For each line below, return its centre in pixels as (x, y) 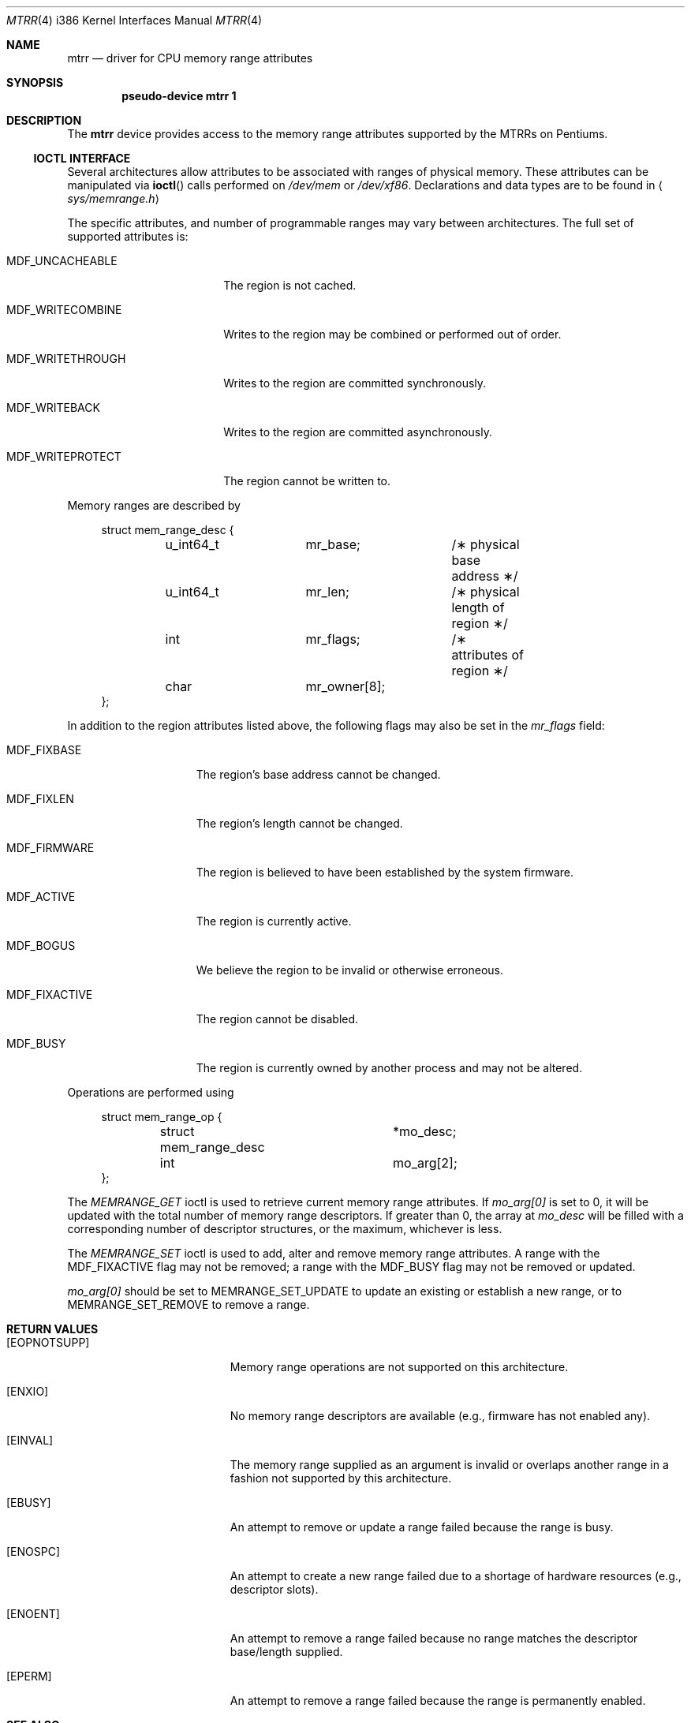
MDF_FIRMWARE (50, 848)
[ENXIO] (28, 1391)
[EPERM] (29, 1676)
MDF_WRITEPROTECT (64, 456)
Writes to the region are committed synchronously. (355, 383)
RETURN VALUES (52, 1329)
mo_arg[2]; (425, 1163)
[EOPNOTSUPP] (48, 1342)
